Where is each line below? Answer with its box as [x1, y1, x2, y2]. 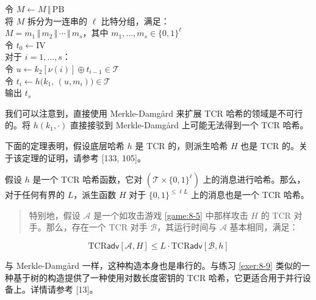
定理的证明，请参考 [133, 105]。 [21, 151, 146, 164]
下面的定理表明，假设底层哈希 [5, 139, 124, 152]
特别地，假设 [29, 208, 81, 221]
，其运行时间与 [157, 221, 217, 233]
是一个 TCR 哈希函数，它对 [32, 173, 143, 186]
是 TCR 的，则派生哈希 [135, 139, 228, 152]
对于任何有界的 [5, 188, 65, 201]
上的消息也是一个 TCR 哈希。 [190, 188, 309, 201]
